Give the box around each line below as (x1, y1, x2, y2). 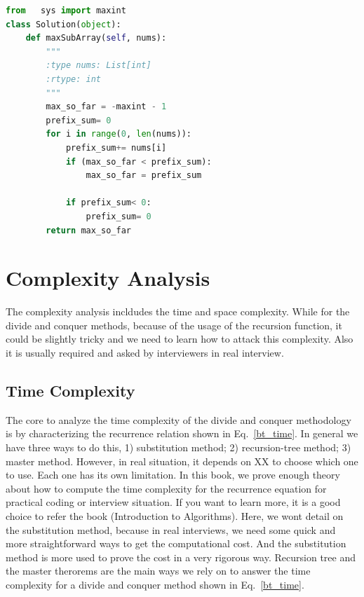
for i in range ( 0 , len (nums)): (46, 129, 191, 139)
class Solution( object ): (6, 19, 121, 29)
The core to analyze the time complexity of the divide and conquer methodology (6, 412, 351, 427)
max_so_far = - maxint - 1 (46, 102, 167, 112)
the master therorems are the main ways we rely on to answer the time (6, 563, 311, 578)
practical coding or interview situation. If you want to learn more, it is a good (6, 495, 341, 509)
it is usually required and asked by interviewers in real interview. (6, 345, 284, 359)
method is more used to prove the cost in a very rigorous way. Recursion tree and (6, 549, 356, 564)
